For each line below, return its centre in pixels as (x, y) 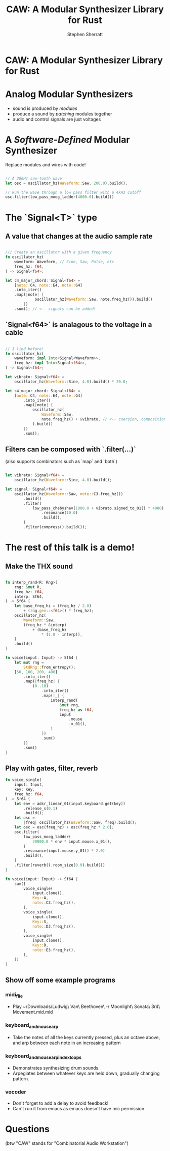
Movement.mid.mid (33, 1012)
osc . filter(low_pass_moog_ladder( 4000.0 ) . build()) (60, 197)
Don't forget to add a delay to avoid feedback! (60, 1103)
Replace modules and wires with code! (46, 164)
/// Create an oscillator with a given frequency (59, 252)
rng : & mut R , (28, 587)
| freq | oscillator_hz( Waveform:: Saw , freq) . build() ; (80, 823)
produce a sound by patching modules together (62, 113)
